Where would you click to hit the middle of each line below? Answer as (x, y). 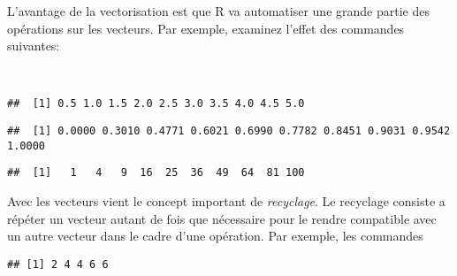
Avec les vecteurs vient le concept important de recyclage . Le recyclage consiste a (226, 201)
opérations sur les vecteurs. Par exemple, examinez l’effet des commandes (206, 28)
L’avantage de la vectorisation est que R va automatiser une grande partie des (218, 11)
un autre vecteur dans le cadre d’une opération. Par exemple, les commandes (215, 236)
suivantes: (34, 46)
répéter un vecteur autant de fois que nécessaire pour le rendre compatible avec (222, 218)
